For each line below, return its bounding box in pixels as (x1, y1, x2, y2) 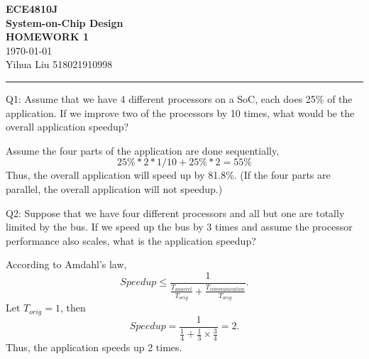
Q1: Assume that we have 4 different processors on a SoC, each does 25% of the (6, 91, 353, 106)
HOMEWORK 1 (6, 29, 89, 44)
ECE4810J (6, 1, 58, 16)
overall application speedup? (6, 119, 129, 134)
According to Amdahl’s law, (6, 257, 127, 272)
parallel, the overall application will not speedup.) (6, 181, 223, 196)
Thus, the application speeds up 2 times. (6, 339, 182, 354)
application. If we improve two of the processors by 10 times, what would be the (6, 105, 355, 120)
